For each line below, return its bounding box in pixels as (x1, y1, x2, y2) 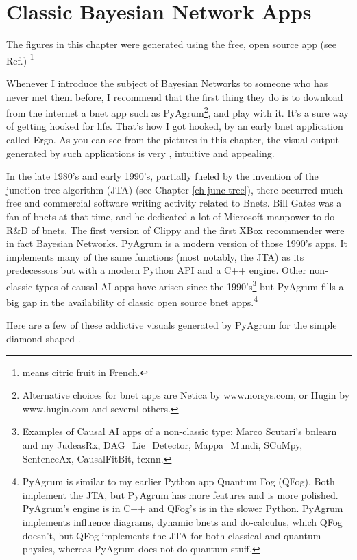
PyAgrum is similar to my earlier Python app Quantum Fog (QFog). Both (22, 474, 335, 489)
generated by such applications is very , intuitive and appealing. (6, 145, 275, 160)
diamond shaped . (6, 331, 81, 346)
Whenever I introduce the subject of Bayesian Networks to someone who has (6, 75, 328, 90)
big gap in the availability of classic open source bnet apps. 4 (6, 293, 258, 309)
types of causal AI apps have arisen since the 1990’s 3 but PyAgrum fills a (35, 277, 344, 293)
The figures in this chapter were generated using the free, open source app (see (6, 37, 337, 51)
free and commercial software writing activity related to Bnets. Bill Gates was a (6, 196, 342, 210)
